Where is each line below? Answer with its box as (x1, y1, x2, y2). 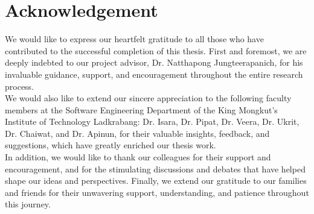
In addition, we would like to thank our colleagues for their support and (5, 151, 271, 163)
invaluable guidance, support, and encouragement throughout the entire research (5, 68, 303, 80)
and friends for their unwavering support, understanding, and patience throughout (5, 186, 309, 198)
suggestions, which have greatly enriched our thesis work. (5, 139, 216, 151)
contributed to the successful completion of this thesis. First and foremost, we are (5, 44, 307, 57)
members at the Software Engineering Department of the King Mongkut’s (5, 103, 278, 116)
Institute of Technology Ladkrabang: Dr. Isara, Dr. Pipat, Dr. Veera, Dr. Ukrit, (5, 115, 300, 128)
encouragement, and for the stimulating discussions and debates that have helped (5, 162, 306, 175)
